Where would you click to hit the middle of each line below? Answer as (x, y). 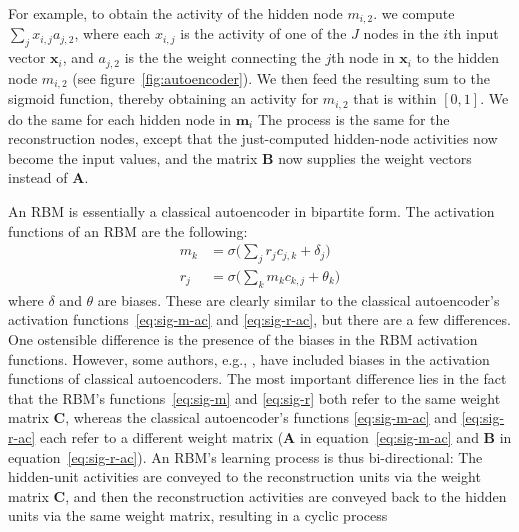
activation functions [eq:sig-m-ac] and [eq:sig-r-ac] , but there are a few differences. (259, 319)
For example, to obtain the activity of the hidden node (175, 13)
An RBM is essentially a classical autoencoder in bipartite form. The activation (251, 210)
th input (473, 33)
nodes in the (401, 33)
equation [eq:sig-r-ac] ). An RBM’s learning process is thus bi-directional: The (245, 456)
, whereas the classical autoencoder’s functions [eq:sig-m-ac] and (261, 417)
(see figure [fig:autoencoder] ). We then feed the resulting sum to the (281, 77)
